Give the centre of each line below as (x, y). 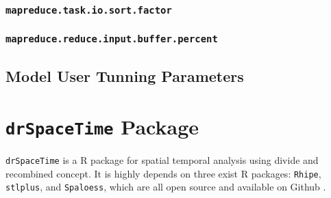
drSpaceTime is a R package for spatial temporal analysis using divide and (162, 159)
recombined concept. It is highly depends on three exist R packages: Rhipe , (163, 173)
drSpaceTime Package (102, 126)
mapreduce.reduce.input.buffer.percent (112, 39)
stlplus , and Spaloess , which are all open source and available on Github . (166, 187)
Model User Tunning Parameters (125, 76)
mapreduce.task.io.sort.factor (89, 10)
